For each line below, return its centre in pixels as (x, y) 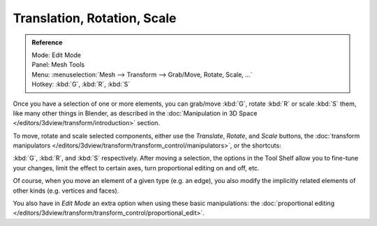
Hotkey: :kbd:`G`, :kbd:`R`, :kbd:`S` (81, 84)
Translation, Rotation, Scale (95, 18)
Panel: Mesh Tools (58, 65)
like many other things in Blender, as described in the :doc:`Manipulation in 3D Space (135, 113)
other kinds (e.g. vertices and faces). (66, 191)
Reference (47, 42)
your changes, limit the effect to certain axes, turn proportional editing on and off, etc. (136, 168)
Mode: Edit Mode (57, 55)
